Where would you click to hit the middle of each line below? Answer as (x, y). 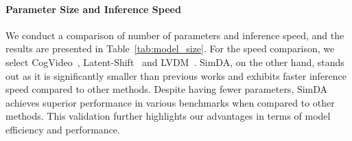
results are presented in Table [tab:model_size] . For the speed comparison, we (170, 48)
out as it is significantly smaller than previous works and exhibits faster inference (176, 75)
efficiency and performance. (63, 129)
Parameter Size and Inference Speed (93, 9)
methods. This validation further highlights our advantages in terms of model (168, 116)
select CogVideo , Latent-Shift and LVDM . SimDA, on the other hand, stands (175, 62)
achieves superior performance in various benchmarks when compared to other (170, 102)
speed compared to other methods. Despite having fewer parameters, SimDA (167, 89)
